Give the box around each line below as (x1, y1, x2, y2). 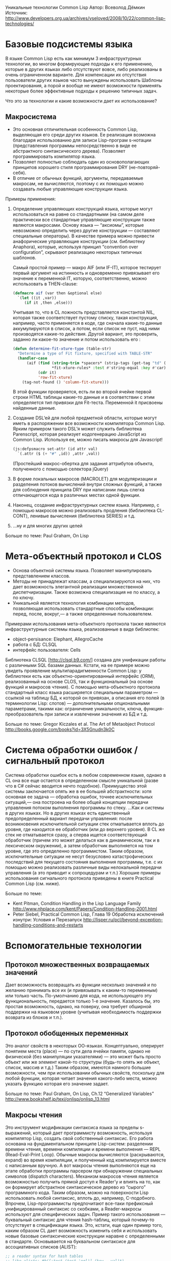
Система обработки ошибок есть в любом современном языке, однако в (5, 772, 166, 778)
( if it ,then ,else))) (24, 300, 72, 305)
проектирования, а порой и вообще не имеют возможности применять (5, 82, 162, 88)
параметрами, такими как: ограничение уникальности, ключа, (5, 706, 143, 712)
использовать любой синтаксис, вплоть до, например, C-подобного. (5, 1195, 156, 1201)
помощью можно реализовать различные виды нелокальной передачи (5, 864, 162, 870)
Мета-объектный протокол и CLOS (5, 551, 162, 562)
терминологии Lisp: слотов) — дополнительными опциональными (5, 700, 150, 706)
